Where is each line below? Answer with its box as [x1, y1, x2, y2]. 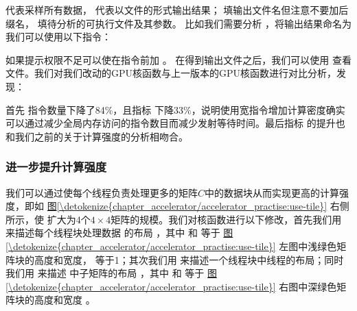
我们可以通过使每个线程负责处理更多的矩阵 [5, 185, 198, 199]
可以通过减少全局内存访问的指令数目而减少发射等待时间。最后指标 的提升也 [5, 116, 345, 130]
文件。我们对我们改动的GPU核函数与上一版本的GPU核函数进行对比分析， [5, 66, 337, 80]
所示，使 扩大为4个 [5, 212, 91, 226]
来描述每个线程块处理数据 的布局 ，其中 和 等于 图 [5, 225, 233, 240]
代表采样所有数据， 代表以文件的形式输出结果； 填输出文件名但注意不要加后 [5, 3, 349, 16]
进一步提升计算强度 [5, 158, 107, 175]
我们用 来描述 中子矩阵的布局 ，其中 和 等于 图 [5, 266, 217, 280]
